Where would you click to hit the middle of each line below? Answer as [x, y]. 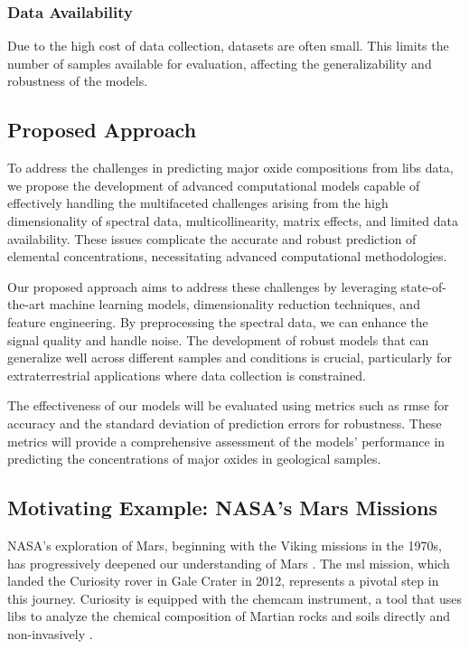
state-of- [424, 286]
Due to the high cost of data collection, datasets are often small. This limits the [228, 46]
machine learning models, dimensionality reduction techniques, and [234, 304]
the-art [27, 304]
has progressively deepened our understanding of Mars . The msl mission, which [229, 563]
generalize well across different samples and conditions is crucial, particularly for [230, 357]
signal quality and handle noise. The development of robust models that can [218, 339]
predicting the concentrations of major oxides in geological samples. [194, 459]
